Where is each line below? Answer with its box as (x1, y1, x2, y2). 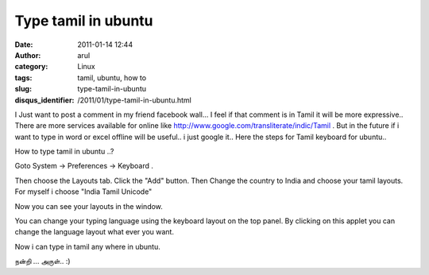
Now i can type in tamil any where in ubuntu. (14, 242, 160, 251)
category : (14, 62, 48, 72)
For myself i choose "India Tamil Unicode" (14, 187, 153, 196)
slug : (14, 84, 32, 94)
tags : (14, 72, 33, 83)
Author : (14, 50, 41, 60)
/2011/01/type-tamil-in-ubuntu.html (77, 95, 192, 105)
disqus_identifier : (14, 95, 75, 105)
